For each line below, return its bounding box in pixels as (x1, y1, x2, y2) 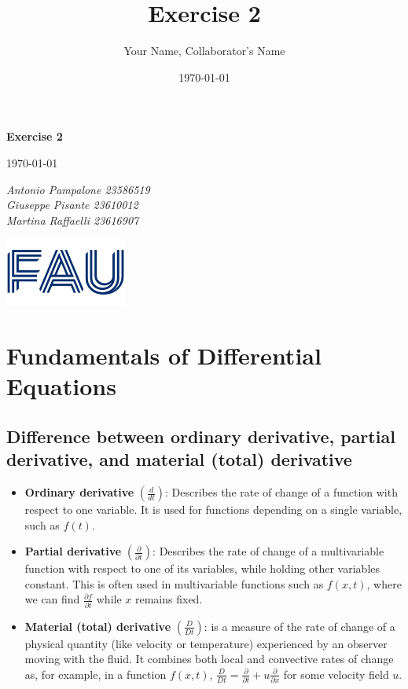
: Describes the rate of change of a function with (165, 484, 398, 500)
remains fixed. (134, 591, 203, 607)
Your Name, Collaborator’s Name (123, 42, 285, 59)
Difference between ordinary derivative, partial (6, 423, 395, 448)
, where (366, 575, 402, 592)
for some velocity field (283, 665, 389, 682)
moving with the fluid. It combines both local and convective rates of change (24, 651, 394, 667)
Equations (6, 370, 116, 402)
